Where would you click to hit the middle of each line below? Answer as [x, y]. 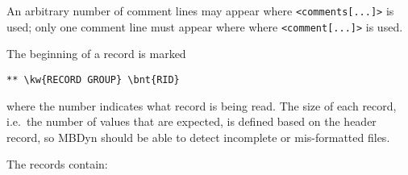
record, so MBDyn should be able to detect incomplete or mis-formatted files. [198, 137]
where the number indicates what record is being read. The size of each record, [202, 105]
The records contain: [57, 164]
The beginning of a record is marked [96, 54]
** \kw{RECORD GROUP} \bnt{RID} [93, 79]
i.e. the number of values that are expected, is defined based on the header [192, 121]
